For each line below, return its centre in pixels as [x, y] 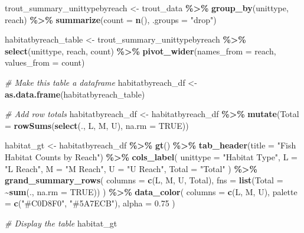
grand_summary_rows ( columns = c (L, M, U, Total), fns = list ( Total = [144, 180]
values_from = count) [45, 62]
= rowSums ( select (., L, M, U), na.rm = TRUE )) [97, 125]
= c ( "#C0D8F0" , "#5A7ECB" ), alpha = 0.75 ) [90, 203]
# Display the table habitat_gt [61, 223]
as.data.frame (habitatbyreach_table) [75, 94]
